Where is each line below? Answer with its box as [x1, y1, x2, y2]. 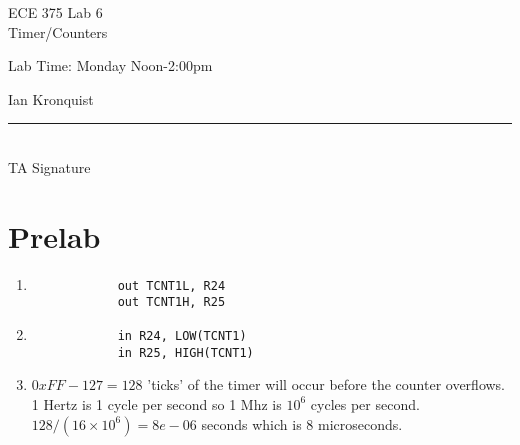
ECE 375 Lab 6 [8, 2, 103, 22]
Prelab [8, 215, 101, 256]
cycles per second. [310, 393, 420, 414]
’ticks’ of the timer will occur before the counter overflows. [147, 374, 505, 395]
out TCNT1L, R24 [117, 278, 226, 293]
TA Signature [8, 156, 91, 177]
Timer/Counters [8, 21, 108, 42]
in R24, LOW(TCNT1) [117, 329, 247, 343]
